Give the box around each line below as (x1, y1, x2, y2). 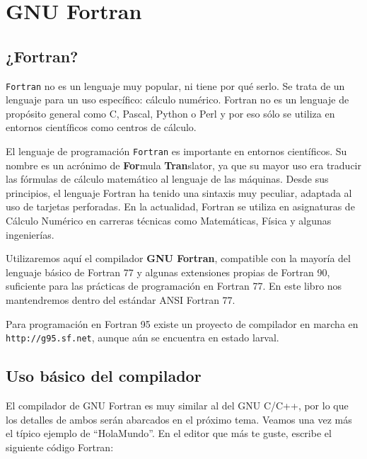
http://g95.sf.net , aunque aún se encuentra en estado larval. (6, 330, 279, 345)
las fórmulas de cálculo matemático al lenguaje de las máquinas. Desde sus (6, 171, 329, 186)
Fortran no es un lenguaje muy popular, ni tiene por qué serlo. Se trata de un (6, 78, 345, 93)
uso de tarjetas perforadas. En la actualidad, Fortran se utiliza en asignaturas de (6, 199, 355, 214)
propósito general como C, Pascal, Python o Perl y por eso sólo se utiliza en (6, 106, 335, 120)
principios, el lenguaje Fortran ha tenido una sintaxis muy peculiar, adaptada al (6, 185, 352, 200)
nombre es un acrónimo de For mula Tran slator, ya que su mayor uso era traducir (6, 157, 361, 172)
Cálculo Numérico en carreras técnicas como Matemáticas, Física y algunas (6, 213, 332, 228)
